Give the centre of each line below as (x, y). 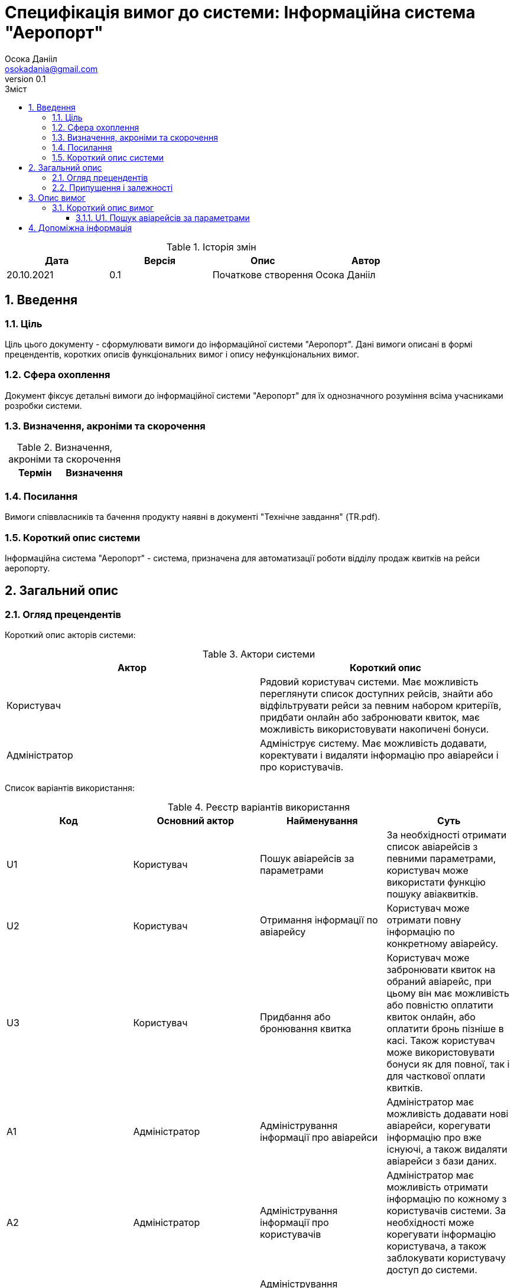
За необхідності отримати (447, 835)
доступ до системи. (432, 1270)
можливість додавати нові (448, 1114)
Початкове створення (263, 274)
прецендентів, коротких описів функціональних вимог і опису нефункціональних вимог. (182, 354)
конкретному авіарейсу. (443, 944)
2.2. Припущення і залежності (113, 187)
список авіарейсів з (432, 847)
